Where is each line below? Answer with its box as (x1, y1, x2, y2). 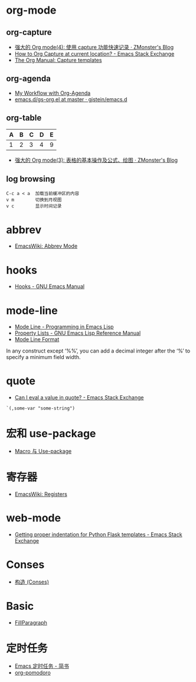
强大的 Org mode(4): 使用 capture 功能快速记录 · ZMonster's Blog (14, 44, 174, 50)
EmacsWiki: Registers (14, 491, 68, 498)
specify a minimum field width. (6, 354, 81, 361)
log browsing (6, 174, 55, 184)
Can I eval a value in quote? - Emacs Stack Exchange (14, 394, 144, 401)
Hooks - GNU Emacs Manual (14, 283, 84, 290)
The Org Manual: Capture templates (14, 57, 102, 63)
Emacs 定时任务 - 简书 (14, 662, 69, 670)
